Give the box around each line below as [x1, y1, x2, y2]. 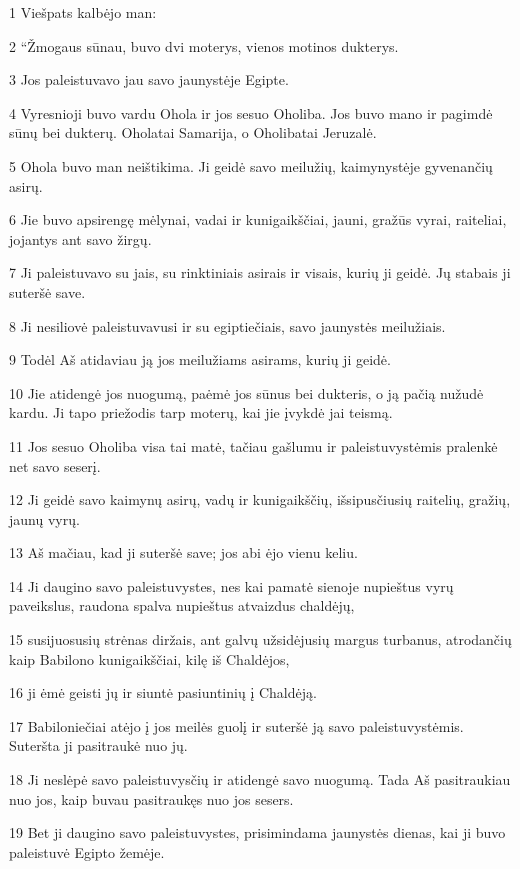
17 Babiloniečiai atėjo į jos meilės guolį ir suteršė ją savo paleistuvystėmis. [9, 715, 464, 736]
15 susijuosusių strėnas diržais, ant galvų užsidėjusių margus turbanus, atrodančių [9, 629, 512, 650]
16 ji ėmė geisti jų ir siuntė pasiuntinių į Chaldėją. [9, 682, 317, 703]
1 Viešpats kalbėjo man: [9, 2, 157, 22]
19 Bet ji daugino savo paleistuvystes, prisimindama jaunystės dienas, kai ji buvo [9, 822, 506, 843]
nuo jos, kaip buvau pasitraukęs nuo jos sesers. [9, 788, 294, 809]
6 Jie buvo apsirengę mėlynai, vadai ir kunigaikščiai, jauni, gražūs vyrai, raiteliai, [9, 209, 507, 230]
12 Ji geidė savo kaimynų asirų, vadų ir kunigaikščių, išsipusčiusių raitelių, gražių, [9, 489, 511, 510]
